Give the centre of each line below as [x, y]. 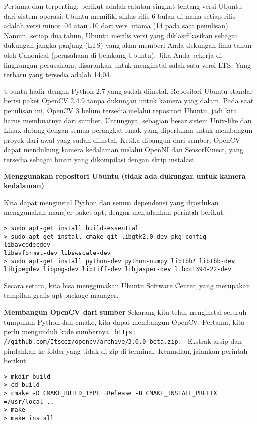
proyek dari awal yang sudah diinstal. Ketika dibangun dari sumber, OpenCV [122, 139]
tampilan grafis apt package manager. [61, 295]
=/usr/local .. [29, 401]
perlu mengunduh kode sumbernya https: [70, 331]
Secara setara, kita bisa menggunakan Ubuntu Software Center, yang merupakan [127, 285]
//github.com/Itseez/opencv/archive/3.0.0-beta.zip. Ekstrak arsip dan [123, 341]
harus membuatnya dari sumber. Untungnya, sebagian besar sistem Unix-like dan [128, 120]
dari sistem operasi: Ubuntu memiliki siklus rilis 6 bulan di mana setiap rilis [120, 16]
